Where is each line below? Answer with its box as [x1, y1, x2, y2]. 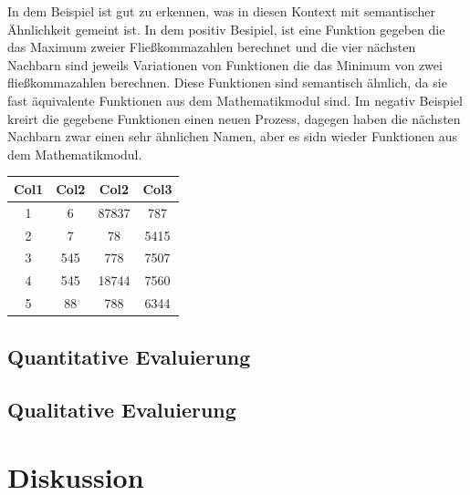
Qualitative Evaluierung [7, 396, 236, 424]
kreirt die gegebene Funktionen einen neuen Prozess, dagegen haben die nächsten [7, 108, 461, 128]
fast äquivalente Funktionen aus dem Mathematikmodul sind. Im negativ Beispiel [7, 90, 463, 109]
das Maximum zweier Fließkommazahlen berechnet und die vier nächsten [7, 37, 416, 57]
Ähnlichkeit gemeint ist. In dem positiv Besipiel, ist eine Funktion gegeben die [7, 19, 445, 38]
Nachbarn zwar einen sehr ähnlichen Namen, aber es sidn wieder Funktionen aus [7, 127, 458, 146]
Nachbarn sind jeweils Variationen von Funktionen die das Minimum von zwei [7, 55, 443, 74]
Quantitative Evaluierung [7, 342, 251, 370]
